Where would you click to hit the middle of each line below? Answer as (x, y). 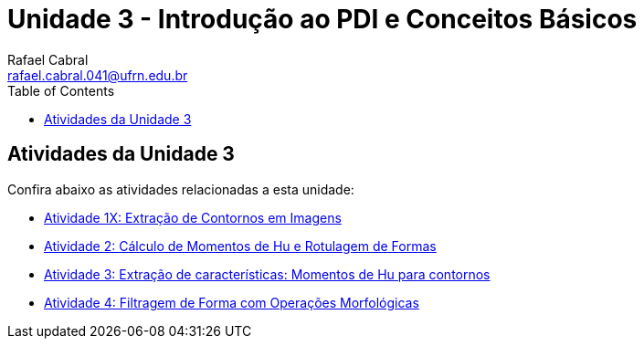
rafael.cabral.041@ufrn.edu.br (98, 75)
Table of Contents (61, 90)
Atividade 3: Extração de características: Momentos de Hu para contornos (267, 274)
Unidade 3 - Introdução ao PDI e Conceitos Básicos (322, 19)
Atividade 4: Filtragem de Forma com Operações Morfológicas (232, 302)
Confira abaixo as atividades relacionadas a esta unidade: (181, 189)
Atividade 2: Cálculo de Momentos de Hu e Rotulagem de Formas (240, 246)
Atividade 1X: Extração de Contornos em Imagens (193, 217)
